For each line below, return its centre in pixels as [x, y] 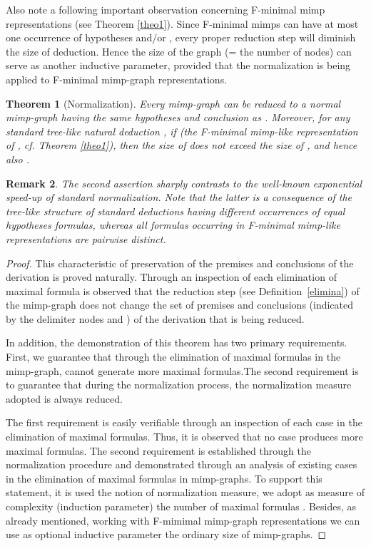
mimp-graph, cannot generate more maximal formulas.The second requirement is [182, 370]
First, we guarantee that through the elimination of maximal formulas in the [173, 357]
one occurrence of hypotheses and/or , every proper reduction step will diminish [181, 37]
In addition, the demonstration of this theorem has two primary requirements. [177, 342]
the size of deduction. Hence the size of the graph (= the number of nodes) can [179, 51]
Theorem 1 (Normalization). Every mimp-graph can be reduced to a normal [173, 103]
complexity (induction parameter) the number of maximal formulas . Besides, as [181, 506]
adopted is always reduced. [64, 398]
